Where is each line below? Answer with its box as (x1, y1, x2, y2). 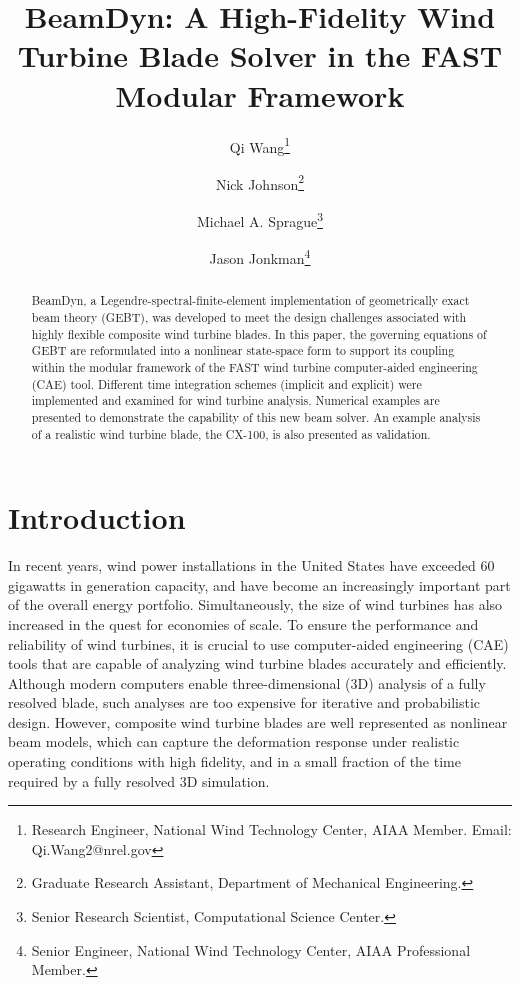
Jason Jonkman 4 (209, 245, 311, 268)
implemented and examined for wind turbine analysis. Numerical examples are (31, 392, 440, 409)
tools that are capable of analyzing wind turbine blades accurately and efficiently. (8, 653, 507, 674)
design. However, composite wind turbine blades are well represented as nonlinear (8, 711, 508, 732)
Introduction (8, 497, 186, 538)
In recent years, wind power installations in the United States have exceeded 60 (8, 555, 495, 576)
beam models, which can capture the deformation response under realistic (8, 731, 460, 752)
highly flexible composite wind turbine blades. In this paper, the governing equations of (31, 325, 487, 342)
